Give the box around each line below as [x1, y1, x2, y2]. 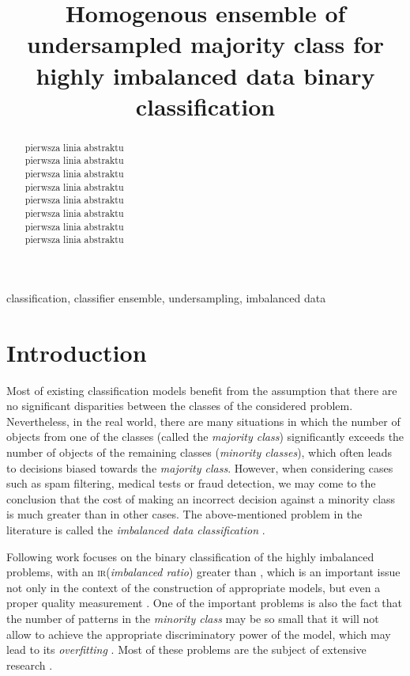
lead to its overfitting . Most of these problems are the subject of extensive [6, 641, 367, 658]
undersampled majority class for [26, 28, 385, 60]
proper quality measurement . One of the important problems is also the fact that [6, 594, 403, 611]
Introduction [6, 336, 147, 368]
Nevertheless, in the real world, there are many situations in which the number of [6, 412, 401, 429]
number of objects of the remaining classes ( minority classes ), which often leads [6, 444, 392, 461]
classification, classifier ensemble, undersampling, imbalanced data [6, 289, 326, 306]
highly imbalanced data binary [36, 59, 375, 91]
